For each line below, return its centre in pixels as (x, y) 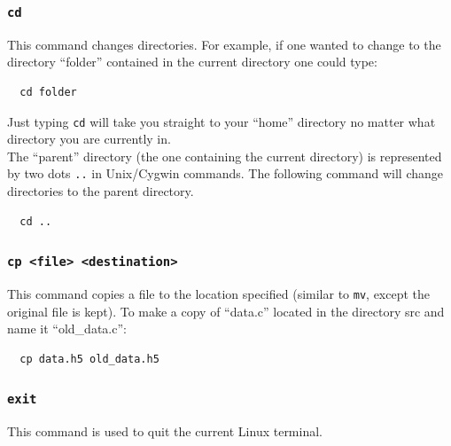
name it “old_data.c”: (67, 329)
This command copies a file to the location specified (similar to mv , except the (219, 294)
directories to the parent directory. (101, 191)
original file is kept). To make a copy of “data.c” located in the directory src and (226, 311)
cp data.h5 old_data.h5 (89, 359)
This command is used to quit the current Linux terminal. (165, 431)
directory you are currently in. (89, 139)
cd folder (48, 92)
